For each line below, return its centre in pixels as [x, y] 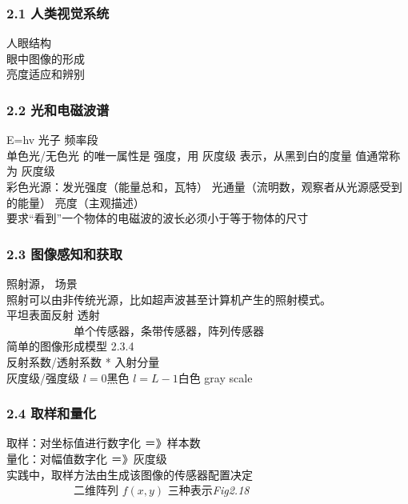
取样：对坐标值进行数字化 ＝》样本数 [104, 443]
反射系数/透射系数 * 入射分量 [83, 361]
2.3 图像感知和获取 [64, 253]
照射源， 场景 [42, 283]
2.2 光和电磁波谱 [58, 109]
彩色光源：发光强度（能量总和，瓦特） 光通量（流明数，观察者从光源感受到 [204, 186]
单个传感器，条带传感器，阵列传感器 [169, 330]
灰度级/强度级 [43, 377]
